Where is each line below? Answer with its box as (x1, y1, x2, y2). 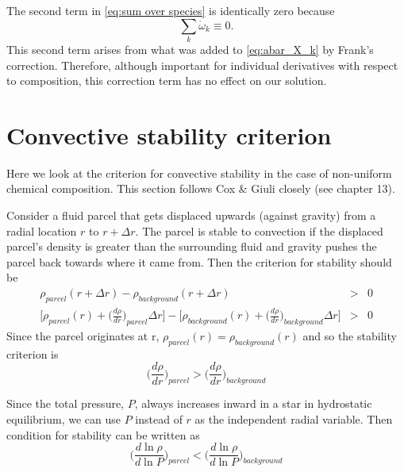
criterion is (6, 345, 59, 362)
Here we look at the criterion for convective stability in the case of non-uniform (6, 164, 392, 181)
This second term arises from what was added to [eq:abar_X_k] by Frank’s (6, 40, 374, 57)
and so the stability (302, 327, 397, 343)
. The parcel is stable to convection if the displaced (135, 222, 383, 239)
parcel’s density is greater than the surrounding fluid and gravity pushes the (6, 238, 377, 255)
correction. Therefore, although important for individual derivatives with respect (6, 56, 398, 73)
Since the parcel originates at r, (6, 327, 160, 343)
